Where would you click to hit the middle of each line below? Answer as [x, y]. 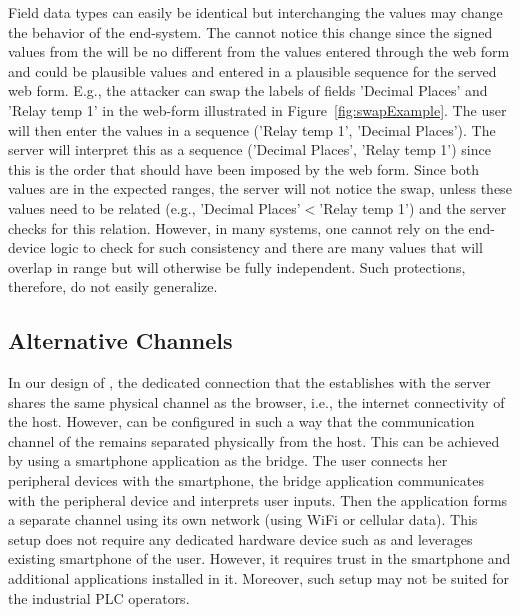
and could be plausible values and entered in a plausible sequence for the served [252, 70]
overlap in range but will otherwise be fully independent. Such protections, [237, 266]
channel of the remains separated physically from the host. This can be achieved [254, 440]
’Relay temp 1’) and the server [413, 207]
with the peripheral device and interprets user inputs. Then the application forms [258, 499]
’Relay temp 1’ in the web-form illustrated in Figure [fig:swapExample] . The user [257, 109]
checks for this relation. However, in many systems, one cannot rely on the [236, 227]
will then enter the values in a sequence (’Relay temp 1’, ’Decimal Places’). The [252, 129]
